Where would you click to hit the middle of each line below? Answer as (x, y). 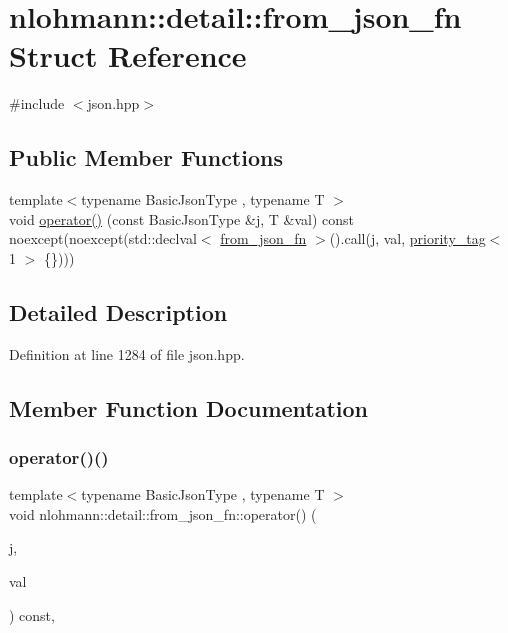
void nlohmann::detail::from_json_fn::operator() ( (163, 513)
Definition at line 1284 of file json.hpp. (127, 353)
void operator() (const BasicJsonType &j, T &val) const (181, 218)
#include (37, 103)
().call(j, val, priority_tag (407, 238)
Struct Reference (128, 55)
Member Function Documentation (189, 407)
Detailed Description (118, 311)
